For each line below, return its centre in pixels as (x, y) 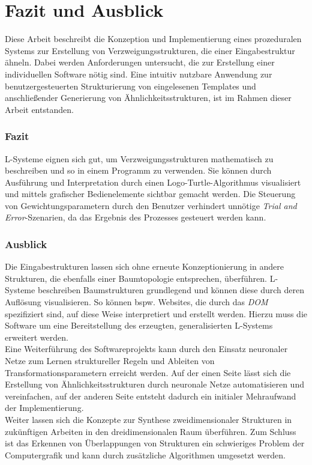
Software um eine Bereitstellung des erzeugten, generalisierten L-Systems (139, 325)
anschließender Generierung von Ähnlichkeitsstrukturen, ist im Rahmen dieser (148, 98)
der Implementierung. (44, 408)
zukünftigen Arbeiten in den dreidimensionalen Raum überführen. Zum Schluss (151, 431)
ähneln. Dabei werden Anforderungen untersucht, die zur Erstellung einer (140, 62)
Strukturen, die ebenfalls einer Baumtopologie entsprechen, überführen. (136, 278)
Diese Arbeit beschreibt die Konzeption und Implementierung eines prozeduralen (153, 39)
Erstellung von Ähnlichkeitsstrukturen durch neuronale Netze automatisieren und (154, 384)
